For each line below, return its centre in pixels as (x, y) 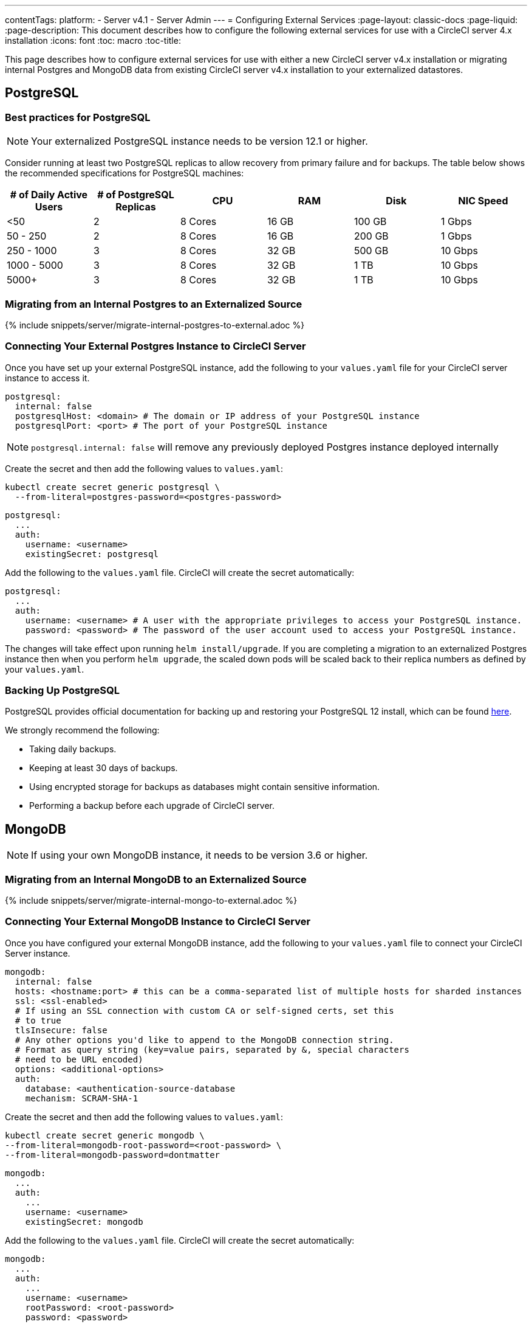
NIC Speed (483, 201)
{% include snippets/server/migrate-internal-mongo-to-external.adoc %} (151, 901)
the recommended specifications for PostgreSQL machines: (124, 173)
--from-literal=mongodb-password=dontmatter (113, 1155)
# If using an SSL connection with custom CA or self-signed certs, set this (204, 1010)
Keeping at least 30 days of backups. (104, 768)
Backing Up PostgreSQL (62, 691)
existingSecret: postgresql (92, 554)
